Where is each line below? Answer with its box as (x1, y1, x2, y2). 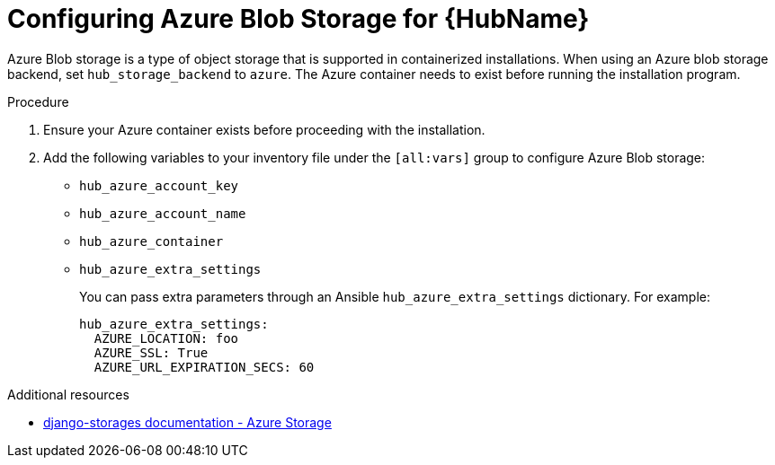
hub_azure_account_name (79, 206, 246, 221)
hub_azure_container (79, 233, 224, 249)
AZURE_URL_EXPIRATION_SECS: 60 (94, 359, 315, 374)
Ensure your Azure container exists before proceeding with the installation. (43, 121, 485, 137)
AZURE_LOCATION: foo (94, 330, 239, 346)
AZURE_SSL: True (94, 345, 209, 360)
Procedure (7, 93, 69, 110)
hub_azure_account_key (79, 178, 239, 193)
